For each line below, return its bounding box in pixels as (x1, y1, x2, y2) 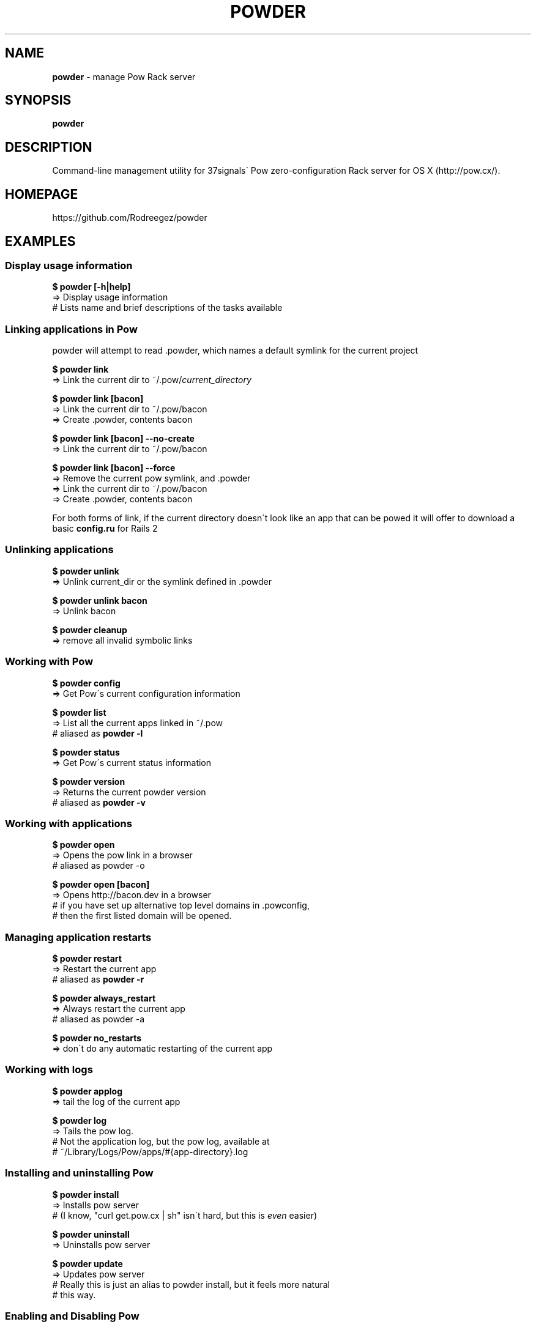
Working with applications (5, 817, 132, 830)
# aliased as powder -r (52, 974, 144, 985)
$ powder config (52, 677, 121, 688)
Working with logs (5, 1063, 93, 1076)
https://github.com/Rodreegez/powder (52, 212, 207, 223)
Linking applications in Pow (5, 322, 138, 335)
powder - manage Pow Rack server (52, 71, 196, 82)
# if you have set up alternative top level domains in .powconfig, (52, 900, 310, 911)
